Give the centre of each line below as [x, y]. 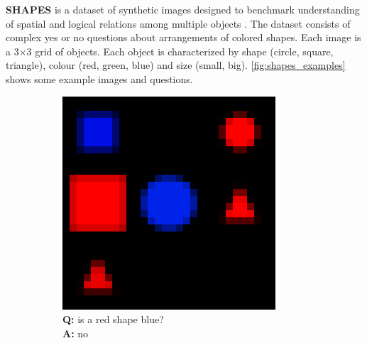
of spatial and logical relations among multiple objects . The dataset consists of [178, 23]
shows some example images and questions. [99, 78]
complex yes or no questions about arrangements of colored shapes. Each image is [183, 37]
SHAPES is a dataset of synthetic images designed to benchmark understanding [183, 9]
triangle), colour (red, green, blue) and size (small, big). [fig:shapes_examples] [176, 65]
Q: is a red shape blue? [113, 319]
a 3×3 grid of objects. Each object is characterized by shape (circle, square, [170, 51]
